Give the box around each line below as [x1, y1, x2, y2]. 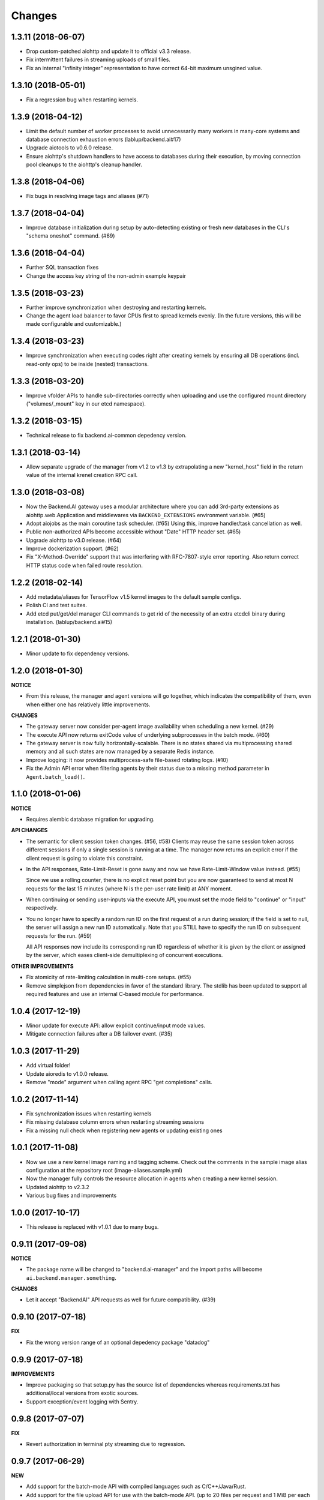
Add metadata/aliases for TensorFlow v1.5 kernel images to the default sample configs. [26, 593, 241, 600]
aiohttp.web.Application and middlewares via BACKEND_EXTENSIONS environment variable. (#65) [26, 511, 266, 518]
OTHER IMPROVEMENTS [11, 962, 74, 970]
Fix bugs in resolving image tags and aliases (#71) [26, 193, 149, 200]
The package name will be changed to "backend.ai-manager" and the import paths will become [26, 1266, 263, 1273]
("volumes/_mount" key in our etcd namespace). [26, 400, 146, 407]
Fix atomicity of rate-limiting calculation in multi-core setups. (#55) [26, 974, 191, 981]
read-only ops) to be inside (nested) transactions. [26, 360, 149, 367]
